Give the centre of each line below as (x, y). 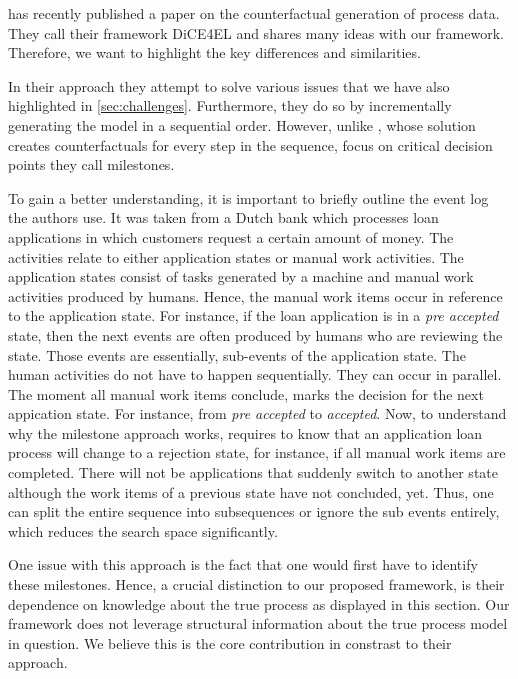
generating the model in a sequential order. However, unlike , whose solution (242, 124)
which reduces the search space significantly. (143, 530)
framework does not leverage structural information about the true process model (258, 623)
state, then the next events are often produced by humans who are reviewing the (255, 334)
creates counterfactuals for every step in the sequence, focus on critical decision (250, 144)
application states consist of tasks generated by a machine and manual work (241, 276)
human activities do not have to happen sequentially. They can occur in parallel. (255, 374)
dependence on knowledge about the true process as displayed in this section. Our (259, 603)
